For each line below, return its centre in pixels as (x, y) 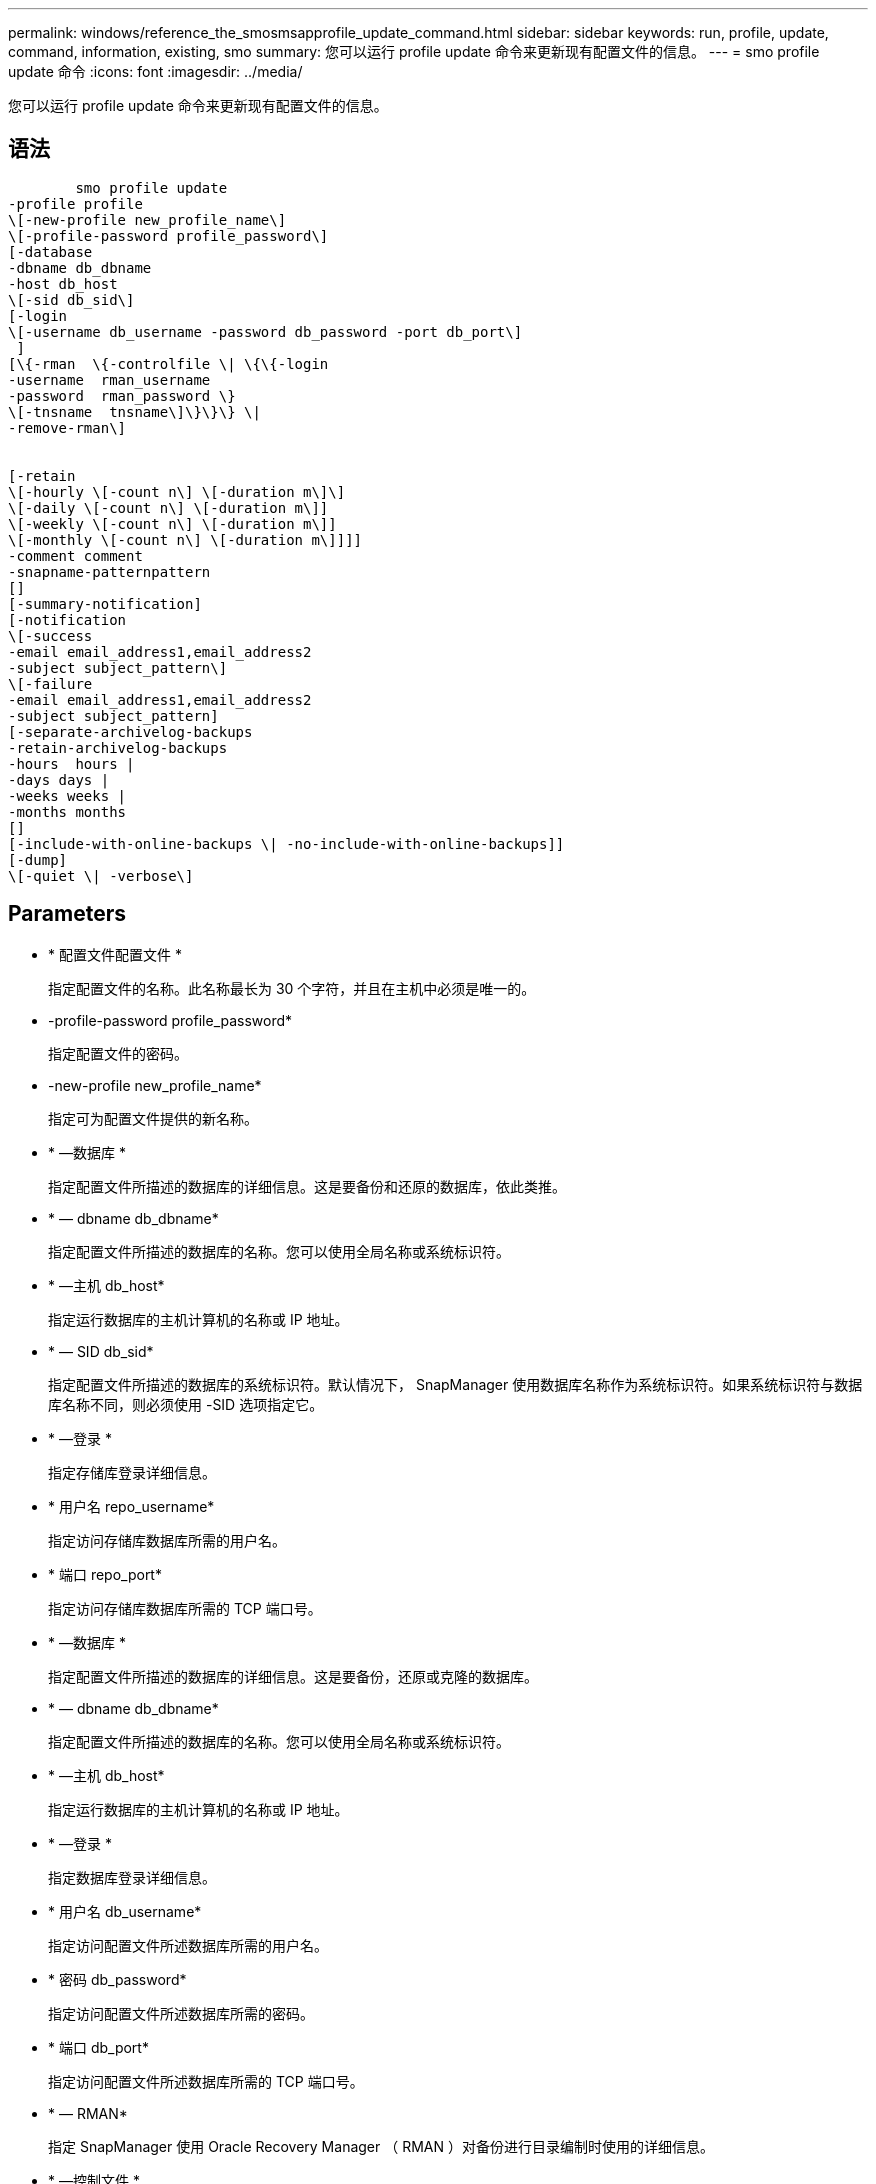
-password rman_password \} (122, 395)
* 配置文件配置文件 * (115, 954)
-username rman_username (109, 379)
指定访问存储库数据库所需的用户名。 (167, 1540)
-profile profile (75, 203)
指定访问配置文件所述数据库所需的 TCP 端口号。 (206, 2081)
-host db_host (63, 283)
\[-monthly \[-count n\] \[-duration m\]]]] (185, 539)
